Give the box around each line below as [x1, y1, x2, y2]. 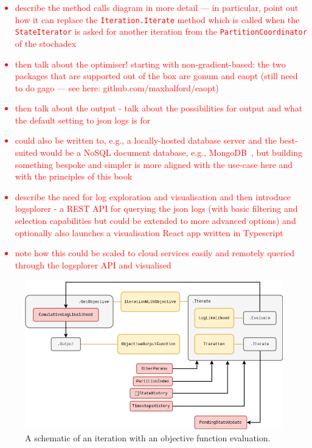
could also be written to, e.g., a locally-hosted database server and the [15, 134, 277, 147]
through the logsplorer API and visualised [15, 258, 172, 271]
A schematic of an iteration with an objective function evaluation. [25, 432, 271, 444]
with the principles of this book [15, 170, 133, 183]
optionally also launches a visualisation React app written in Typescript [15, 226, 283, 239]
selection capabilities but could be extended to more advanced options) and [15, 214, 296, 227]
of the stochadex [15, 37, 77, 49]
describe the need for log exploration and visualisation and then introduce [15, 190, 291, 203]
